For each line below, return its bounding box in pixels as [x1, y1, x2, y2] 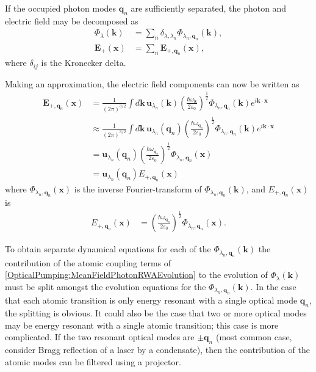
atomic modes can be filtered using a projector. [5, 355, 181, 368]
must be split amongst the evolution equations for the [5, 280, 206, 293]
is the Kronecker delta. [41, 56, 126, 69]
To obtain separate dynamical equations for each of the [5, 243, 211, 255]
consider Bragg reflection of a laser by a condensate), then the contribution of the [5, 343, 310, 356]
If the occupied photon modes [5, 2, 117, 14]
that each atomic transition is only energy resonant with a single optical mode [5, 294, 298, 307]
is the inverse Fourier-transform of [74, 182, 202, 195]
